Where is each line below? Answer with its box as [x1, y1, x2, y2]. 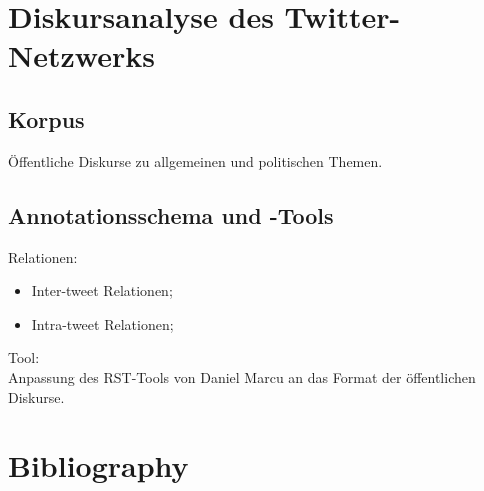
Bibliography [8, 445, 189, 486]
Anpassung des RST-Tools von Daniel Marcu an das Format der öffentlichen [8, 366, 476, 387]
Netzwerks [8, 35, 155, 76]
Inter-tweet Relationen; [31, 280, 173, 301]
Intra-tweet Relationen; [31, 313, 174, 334]
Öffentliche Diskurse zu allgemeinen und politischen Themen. [8, 150, 383, 171]
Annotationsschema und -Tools [8, 199, 334, 230]
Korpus [8, 103, 85, 134]
